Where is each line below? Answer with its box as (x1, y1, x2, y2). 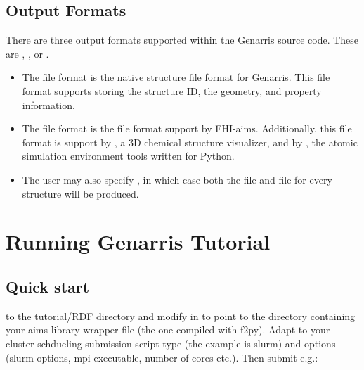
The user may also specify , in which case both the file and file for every (22, 172, 332, 186)
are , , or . (6, 46, 49, 60)
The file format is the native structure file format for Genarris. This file (22, 70, 330, 84)
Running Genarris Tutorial (6, 227, 271, 256)
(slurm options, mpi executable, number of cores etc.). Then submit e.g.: (6, 350, 318, 364)
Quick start (6, 275, 90, 297)
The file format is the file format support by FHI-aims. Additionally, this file (22, 121, 352, 136)
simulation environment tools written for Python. (22, 148, 235, 163)
